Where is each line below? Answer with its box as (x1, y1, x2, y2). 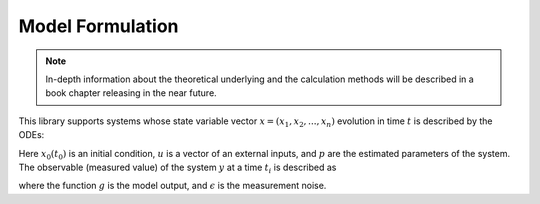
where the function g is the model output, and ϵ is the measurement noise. (18, 180, 327, 192)
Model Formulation (18, 15, 179, 37)
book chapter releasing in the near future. (45, 87, 217, 99)
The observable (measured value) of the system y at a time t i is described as (18, 161, 337, 175)
